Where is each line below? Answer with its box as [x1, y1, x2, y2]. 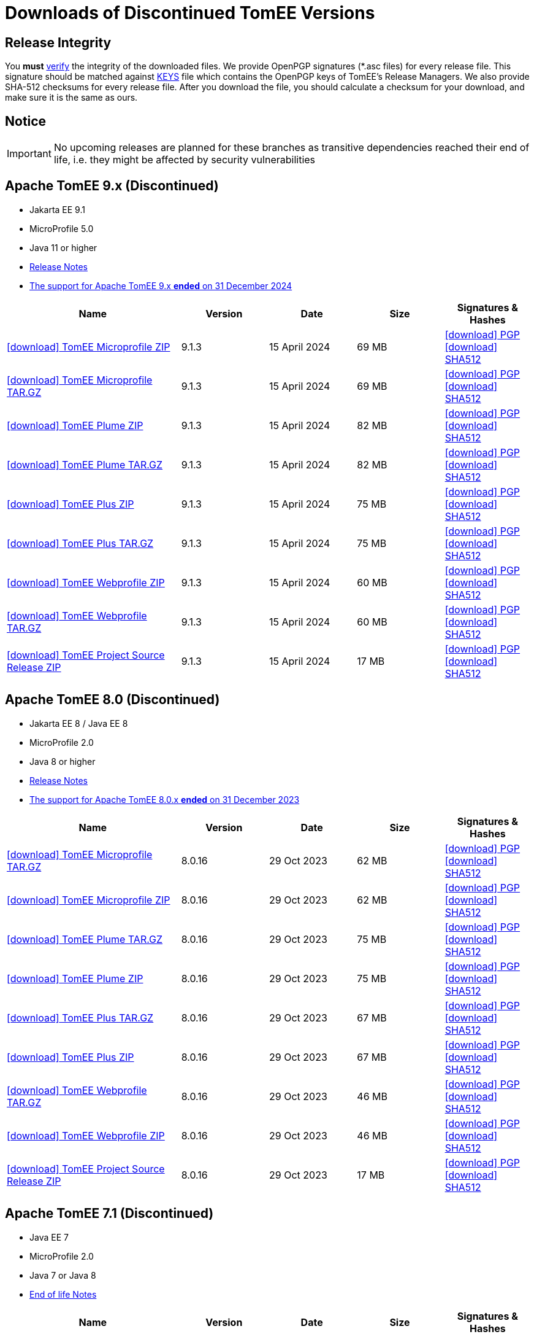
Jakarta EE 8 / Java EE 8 [29, 718, 128, 729]
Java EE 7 [29, 1231, 69, 1242]
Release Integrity [5, 34, 112, 50]
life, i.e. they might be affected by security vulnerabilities [53, 153, 316, 166]
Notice [5, 113, 47, 129]
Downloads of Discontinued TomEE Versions [5, 2, 375, 23]
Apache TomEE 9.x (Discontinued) [5, 178, 219, 194]
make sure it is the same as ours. [5, 92, 138, 103]
